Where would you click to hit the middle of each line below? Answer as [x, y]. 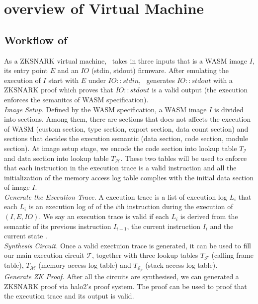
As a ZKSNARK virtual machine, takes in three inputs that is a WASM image [126, 60]
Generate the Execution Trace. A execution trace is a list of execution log [116, 196]
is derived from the [209, 216]
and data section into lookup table [56, 158]
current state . [26, 236]
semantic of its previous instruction [58, 226]
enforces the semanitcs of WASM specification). [76, 99]
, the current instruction [164, 226]
